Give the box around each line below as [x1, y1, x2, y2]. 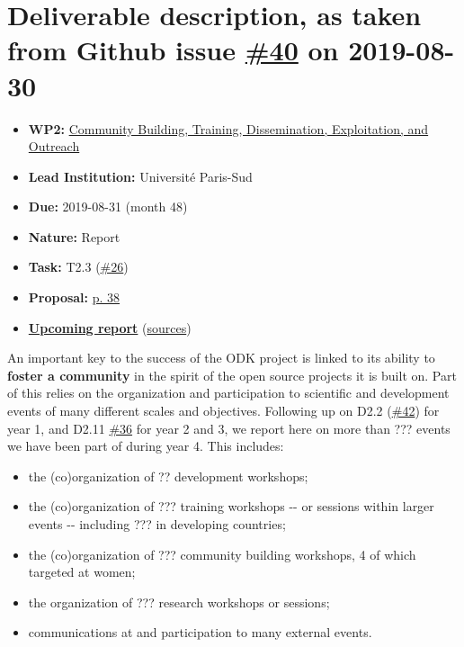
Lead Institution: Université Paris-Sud [28, 166, 253, 185]
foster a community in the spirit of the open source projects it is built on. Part [7, 365, 457, 384]
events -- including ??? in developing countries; [28, 515, 286, 533]
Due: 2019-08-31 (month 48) [28, 197, 188, 216]
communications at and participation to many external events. [28, 623, 372, 642]
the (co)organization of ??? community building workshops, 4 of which [28, 544, 416, 563]
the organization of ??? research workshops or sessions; [28, 592, 330, 611]
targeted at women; [28, 562, 136, 581]
